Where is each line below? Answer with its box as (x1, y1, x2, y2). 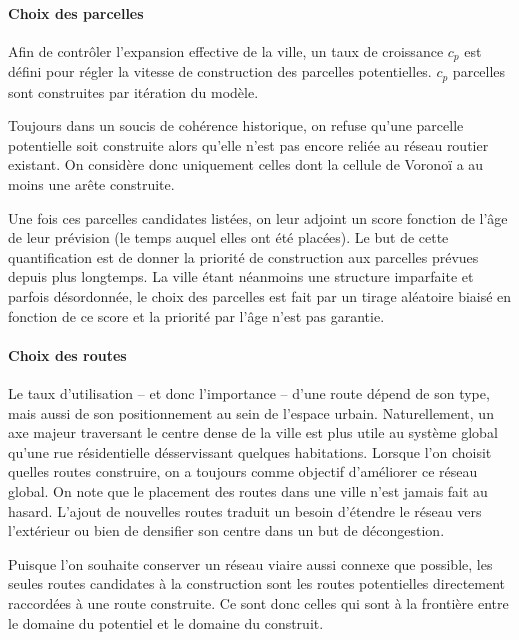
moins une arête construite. (8, 174, 175, 195)
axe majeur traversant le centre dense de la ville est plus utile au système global (8, 422, 498, 443)
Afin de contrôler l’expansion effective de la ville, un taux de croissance (8, 40, 444, 61)
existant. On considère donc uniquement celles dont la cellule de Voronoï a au (8, 154, 484, 175)
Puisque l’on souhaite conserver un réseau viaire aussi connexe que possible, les (8, 553, 493, 574)
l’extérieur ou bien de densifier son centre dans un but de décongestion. (8, 520, 445, 541)
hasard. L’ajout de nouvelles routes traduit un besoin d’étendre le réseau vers (8, 500, 482, 521)
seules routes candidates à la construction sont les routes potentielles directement (8, 573, 506, 594)
